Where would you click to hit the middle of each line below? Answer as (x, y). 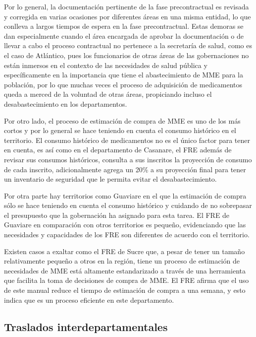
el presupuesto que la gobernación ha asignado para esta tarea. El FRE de (117, 215)
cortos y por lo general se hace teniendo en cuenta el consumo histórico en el (120, 130)
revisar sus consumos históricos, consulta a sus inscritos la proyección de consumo (128, 159)
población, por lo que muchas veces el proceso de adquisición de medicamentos (123, 84)
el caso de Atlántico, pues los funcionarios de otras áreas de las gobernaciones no (127, 55)
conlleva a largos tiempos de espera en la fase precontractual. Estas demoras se (124, 26)
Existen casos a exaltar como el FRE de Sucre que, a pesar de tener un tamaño (125, 251)
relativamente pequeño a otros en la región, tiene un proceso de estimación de (122, 261)
